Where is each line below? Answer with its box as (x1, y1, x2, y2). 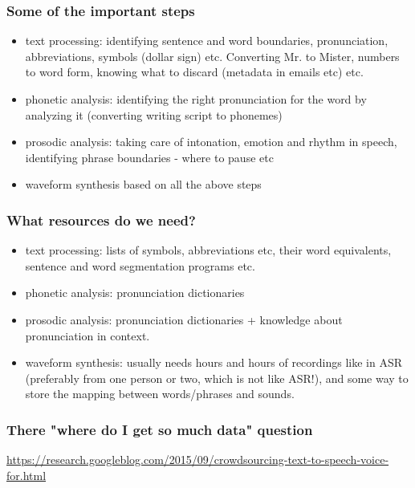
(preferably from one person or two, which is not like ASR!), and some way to (25, 369, 409, 386)
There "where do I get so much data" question (6, 419, 313, 439)
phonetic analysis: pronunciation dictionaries (25, 284, 245, 301)
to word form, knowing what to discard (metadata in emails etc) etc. (25, 63, 364, 80)
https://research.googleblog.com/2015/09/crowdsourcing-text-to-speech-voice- (6, 451, 389, 468)
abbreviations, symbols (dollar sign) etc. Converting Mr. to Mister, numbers (25, 47, 400, 64)
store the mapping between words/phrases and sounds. (25, 385, 295, 402)
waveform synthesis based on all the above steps (25, 176, 262, 193)
